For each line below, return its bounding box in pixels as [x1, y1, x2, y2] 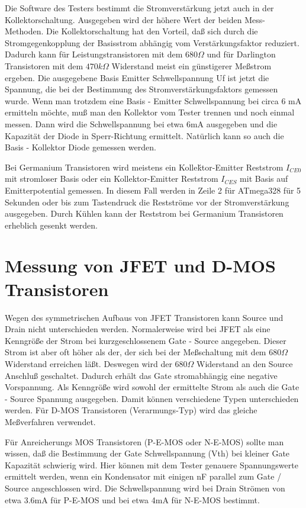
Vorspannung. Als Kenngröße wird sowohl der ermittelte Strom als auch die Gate [5, 381, 299, 393]
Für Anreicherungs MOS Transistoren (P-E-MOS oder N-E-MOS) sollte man [5, 435, 284, 448]
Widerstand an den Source [197, 357, 293, 369]
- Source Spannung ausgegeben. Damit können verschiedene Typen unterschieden [5, 392, 299, 404]
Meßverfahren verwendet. [5, 415, 96, 427]
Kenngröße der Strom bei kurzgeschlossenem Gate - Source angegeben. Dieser [5, 334, 286, 346]
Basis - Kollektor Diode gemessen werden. [5, 141, 156, 153]
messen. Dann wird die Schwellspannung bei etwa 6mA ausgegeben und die [5, 117, 278, 130]
